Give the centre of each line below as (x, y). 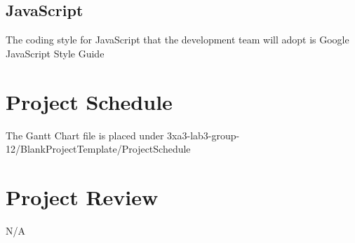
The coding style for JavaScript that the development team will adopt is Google (177, 40)
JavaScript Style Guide (55, 53)
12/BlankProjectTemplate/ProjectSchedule (98, 149)
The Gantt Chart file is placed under (85, 135)
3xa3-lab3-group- (203, 135)
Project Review (82, 196)
